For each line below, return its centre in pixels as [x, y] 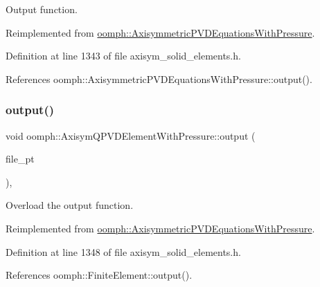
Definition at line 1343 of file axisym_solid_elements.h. [123, 56]
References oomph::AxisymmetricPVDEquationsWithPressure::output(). [159, 78]
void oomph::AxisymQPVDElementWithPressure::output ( [131, 135]
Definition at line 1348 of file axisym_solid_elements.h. [123, 251]
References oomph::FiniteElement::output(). [99, 275]
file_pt [20, 159]
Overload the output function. [70, 205]
